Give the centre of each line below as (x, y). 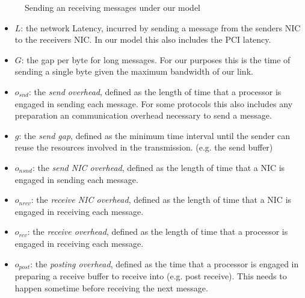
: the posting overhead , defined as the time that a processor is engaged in (165, 263)
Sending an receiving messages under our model (113, 7)
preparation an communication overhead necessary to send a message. (143, 115)
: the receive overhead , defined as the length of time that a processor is (158, 231)
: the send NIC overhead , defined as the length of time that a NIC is (159, 167)
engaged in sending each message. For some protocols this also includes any (154, 103)
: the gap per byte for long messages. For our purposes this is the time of (156, 59)
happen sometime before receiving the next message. (111, 287)
